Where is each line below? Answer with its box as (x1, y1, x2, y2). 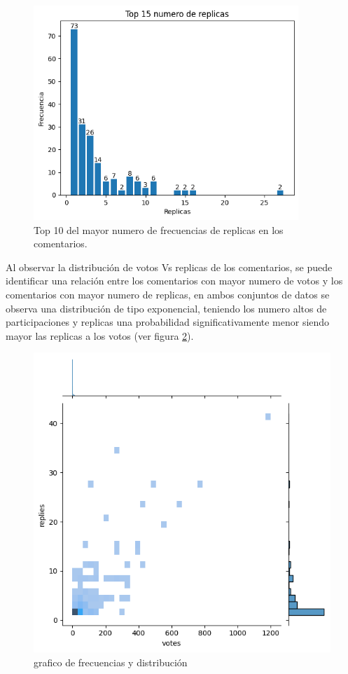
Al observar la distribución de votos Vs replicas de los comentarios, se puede (6, 259, 333, 274)
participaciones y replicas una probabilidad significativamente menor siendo (6, 315, 330, 329)
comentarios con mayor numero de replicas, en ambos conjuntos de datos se (6, 287, 330, 301)
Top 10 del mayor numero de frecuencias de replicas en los (34, 222, 284, 237)
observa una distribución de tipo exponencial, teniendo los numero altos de (6, 301, 327, 315)
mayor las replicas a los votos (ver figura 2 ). (6, 328, 194, 343)
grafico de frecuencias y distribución (34, 654, 188, 669)
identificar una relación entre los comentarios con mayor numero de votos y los (6, 273, 343, 288)
